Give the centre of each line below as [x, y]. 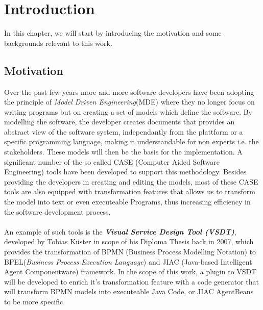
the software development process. [57, 211]
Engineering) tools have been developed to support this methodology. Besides [125, 172]
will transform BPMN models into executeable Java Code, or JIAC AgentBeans [129, 291]
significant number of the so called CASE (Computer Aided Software [112, 161]
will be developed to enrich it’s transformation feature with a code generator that [131, 281]
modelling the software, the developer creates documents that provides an [119, 122]
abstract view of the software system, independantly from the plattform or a [124, 131]
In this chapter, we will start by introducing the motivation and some [113, 33]
